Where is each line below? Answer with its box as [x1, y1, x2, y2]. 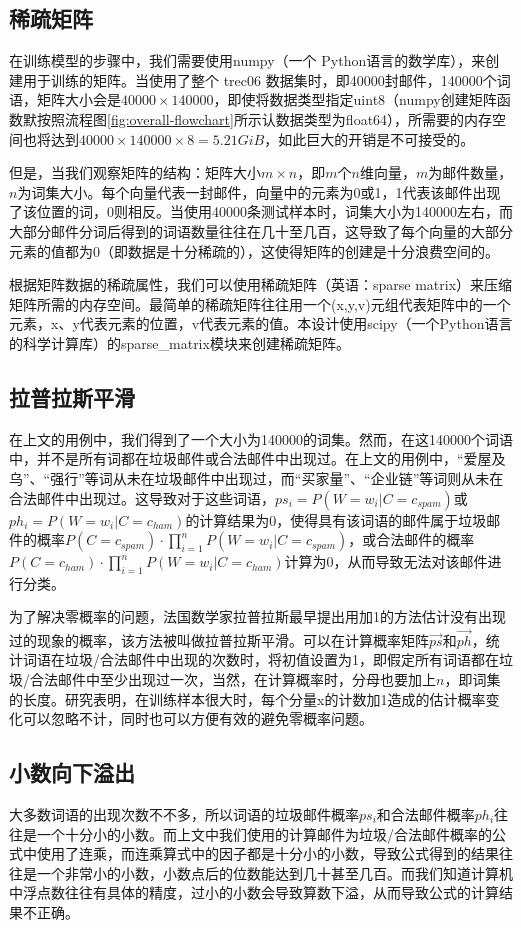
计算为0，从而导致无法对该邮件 [284, 551, 488, 572]
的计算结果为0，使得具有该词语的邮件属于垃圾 [185, 509, 487, 530]
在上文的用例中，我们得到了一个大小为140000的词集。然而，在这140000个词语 [9, 428, 513, 449]
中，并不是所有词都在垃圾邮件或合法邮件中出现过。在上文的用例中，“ [9, 448, 464, 469]
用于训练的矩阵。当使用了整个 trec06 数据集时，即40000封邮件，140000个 [22, 69, 497, 90]
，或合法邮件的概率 [348, 529, 475, 550]
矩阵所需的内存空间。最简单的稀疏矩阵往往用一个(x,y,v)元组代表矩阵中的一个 [9, 293, 511, 314]
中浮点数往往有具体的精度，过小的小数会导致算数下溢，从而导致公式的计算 [9, 882, 499, 903]
